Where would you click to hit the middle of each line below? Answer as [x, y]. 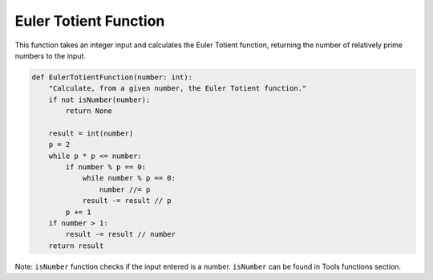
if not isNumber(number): [99, 99]
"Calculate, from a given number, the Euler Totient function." [178, 89]
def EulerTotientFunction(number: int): [112, 77]
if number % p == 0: [106, 167]
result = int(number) [91, 133]
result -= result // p [127, 201]
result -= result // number [121, 234]
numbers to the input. [51, 55]
